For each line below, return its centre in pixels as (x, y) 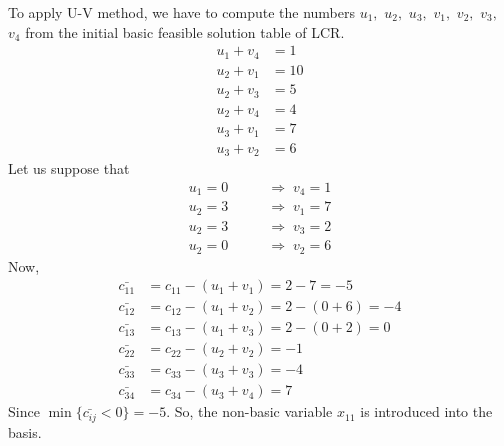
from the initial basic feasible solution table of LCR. (185, 31)
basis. (25, 431)
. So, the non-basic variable (249, 411)
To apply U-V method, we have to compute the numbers (181, 12)
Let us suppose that (69, 168)
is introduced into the (426, 411)
